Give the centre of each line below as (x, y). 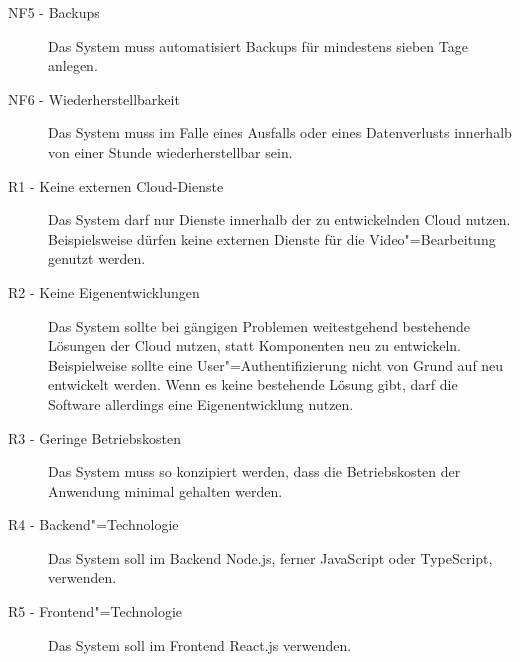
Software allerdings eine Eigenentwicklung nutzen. (201, 403)
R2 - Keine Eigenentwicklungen (104, 291)
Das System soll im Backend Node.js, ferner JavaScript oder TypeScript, (270, 557)
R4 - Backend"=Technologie (93, 524)
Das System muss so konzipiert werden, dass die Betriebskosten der (254, 471)
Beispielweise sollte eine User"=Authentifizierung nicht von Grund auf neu (276, 364)
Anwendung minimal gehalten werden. (165, 490)
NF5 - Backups (54, 12)
